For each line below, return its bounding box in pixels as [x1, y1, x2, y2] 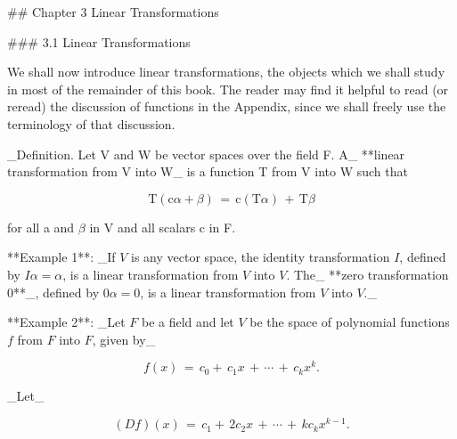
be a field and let [141, 313, 234, 331]
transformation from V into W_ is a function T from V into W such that [7, 162, 408, 181]
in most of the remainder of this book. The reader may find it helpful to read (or [7, 79, 449, 98]
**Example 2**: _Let [7, 313, 126, 331]
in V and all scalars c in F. [89, 217, 236, 236]
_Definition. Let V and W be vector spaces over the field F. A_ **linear [7, 144, 405, 163]
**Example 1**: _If [7, 248, 116, 266]
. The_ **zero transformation [286, 264, 449, 283]
